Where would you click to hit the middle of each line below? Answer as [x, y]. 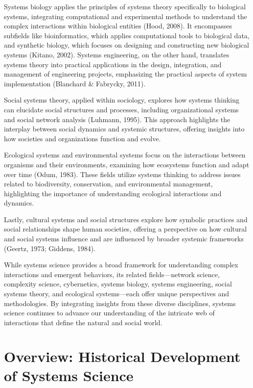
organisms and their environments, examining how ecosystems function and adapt [127, 164]
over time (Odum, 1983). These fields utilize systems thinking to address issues [122, 174]
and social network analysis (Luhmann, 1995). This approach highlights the [117, 119]
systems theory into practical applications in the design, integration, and [113, 64]
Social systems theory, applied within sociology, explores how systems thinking [122, 100]
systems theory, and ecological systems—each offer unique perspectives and [116, 294]
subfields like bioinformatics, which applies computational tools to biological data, [127, 35]
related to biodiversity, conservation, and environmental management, [108, 184]
